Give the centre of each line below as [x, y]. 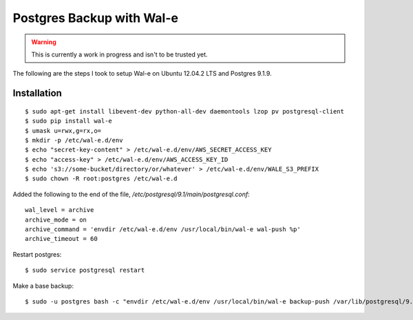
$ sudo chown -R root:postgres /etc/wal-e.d [102, 179]
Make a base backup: [43, 286]
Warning [44, 42]
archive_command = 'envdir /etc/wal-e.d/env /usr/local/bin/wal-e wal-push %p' [163, 230]
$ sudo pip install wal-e [69, 121]
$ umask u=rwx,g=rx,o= [63, 130]
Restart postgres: [37, 254]
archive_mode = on [56, 220]
